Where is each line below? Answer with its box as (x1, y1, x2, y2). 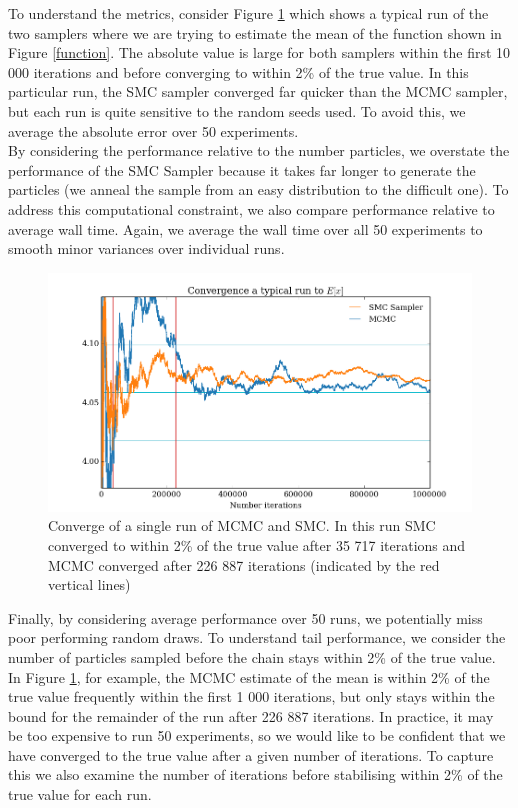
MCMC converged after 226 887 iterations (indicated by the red (48, 554, 440, 575)
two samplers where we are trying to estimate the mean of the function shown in (8, 22, 502, 43)
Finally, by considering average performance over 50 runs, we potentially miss (8, 607, 483, 628)
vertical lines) (48, 574, 131, 595)
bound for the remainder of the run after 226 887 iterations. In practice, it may (8, 705, 494, 726)
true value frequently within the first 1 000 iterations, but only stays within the (8, 686, 495, 707)
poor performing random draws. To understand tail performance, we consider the (8, 627, 506, 648)
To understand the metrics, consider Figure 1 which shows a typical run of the (8, 3, 489, 23)
